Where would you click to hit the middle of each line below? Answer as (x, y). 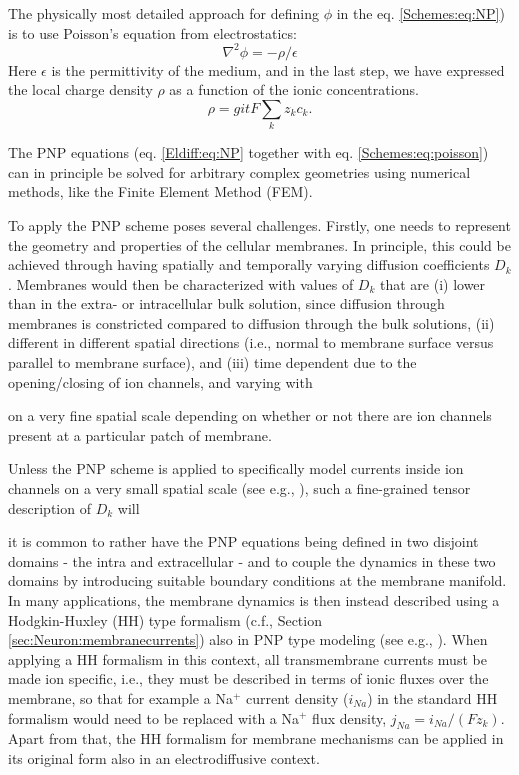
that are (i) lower (433, 283)
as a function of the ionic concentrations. (294, 89)
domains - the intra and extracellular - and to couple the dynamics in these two (252, 560)
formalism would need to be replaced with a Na (154, 717)
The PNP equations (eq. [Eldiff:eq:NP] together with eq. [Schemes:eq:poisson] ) (248, 152)
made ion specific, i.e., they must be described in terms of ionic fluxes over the (248, 678)
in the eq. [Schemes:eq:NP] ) (420, 12)
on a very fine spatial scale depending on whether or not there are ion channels (250, 415)
